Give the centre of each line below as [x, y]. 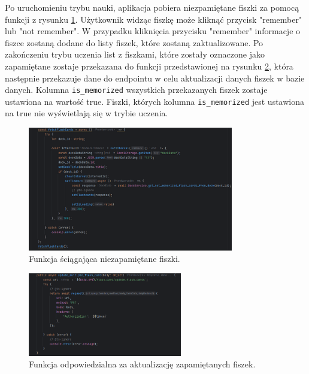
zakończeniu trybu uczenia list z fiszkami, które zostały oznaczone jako [135, 54]
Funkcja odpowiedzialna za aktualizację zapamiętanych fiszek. [142, 364]
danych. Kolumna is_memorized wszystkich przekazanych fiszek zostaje [136, 90]
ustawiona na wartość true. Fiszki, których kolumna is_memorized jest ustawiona [154, 101]
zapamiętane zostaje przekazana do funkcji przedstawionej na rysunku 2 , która [149, 66]
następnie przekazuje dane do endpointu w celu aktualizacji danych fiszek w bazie [155, 78]
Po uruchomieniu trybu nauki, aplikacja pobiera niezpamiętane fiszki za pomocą [152, 7]
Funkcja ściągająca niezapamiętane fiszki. [104, 259]
